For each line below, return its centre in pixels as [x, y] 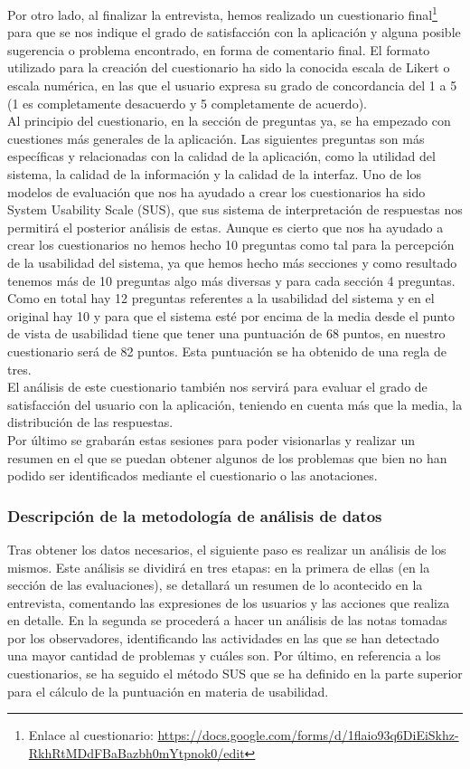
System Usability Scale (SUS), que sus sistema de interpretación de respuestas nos [235, 209]
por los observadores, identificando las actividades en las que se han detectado [223, 637]
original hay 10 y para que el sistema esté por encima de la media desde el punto [231, 315]
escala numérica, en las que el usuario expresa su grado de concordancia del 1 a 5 [232, 85]
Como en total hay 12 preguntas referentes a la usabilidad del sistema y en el [221, 298]
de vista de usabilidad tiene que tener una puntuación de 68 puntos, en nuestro [226, 333]
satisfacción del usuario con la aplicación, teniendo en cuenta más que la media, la [235, 404]
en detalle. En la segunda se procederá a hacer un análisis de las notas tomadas [227, 620]
